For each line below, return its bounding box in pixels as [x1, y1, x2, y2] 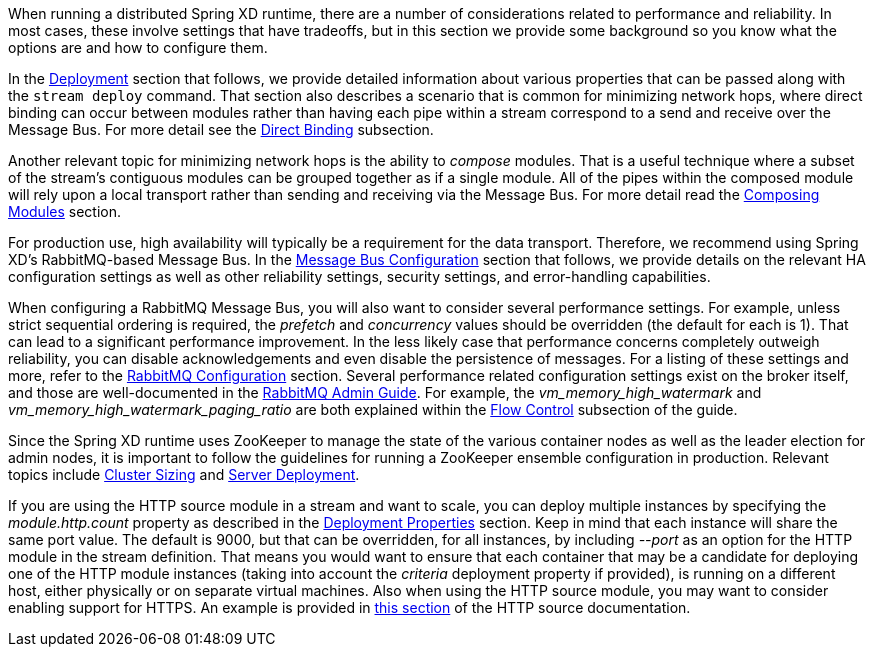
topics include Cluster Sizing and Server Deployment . [8, 466, 360, 483]
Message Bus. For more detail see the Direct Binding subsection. [8, 121, 434, 138]
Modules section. [8, 203, 122, 220]
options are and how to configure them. [8, 39, 268, 56]
